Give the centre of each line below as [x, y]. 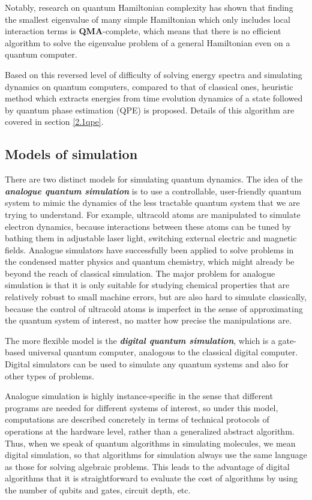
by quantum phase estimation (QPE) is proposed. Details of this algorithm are [150, 110]
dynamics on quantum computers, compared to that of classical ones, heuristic [149, 86]
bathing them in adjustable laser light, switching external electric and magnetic [151, 238]
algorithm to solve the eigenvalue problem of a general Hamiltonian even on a [148, 42]
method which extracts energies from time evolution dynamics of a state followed [154, 98]
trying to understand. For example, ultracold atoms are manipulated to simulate [153, 214]
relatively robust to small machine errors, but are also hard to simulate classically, [156, 297]
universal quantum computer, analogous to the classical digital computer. [163, 352]
